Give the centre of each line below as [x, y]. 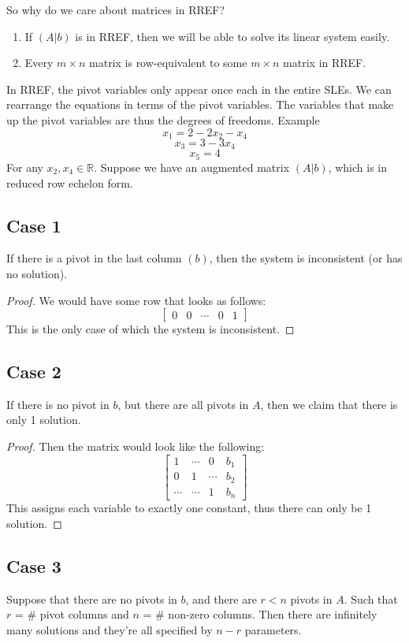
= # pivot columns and [72, 614]
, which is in [358, 167]
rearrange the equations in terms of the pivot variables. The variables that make [200, 104]
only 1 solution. [44, 420]
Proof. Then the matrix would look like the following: [136, 446]
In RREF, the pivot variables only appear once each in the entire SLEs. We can [199, 89]
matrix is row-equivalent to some [168, 63]
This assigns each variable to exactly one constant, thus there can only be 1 [189, 508]
